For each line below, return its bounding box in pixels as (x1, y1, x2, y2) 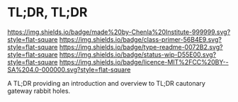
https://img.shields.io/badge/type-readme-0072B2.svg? (59, 42, 223, 51)
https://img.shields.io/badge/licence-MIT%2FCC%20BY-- (59, 57, 229, 66)
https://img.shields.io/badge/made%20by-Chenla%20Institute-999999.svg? (7, 28, 231, 36)
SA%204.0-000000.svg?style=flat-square (7, 65, 131, 74)
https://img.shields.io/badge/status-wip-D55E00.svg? (59, 50, 217, 59)
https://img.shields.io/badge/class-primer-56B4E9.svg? (59, 35, 222, 43)
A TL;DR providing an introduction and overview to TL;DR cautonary (7, 79, 205, 87)
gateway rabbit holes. (7, 86, 71, 95)
